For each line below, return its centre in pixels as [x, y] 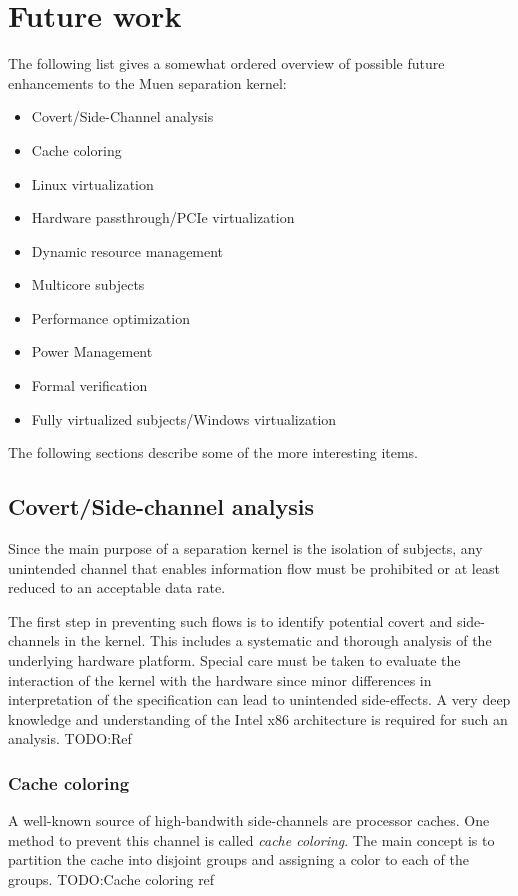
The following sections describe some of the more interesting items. [213, 452]
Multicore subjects [88, 284]
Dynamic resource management [127, 250]
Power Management [92, 351]
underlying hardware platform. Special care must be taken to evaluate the [234, 660]
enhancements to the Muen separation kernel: [147, 82]
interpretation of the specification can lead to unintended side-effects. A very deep [259, 699]
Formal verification [89, 385]
